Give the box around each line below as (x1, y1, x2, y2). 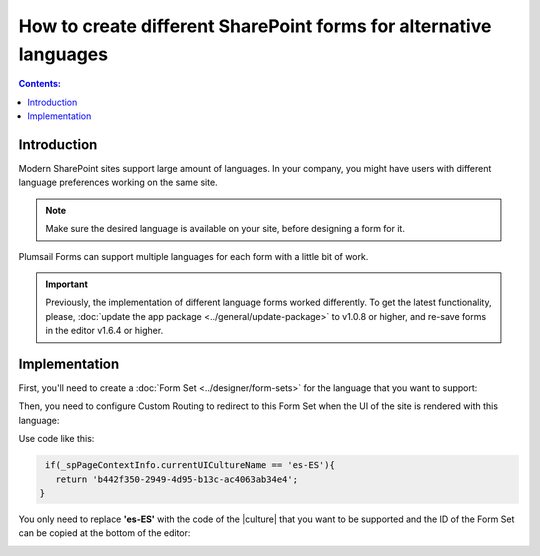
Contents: (18, 78, 62, 90)
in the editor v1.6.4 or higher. (45, 325, 164, 337)
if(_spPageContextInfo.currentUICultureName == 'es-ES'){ (45, 460, 335, 471)
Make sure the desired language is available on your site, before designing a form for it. (45, 223, 405, 235)
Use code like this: (18, 433, 95, 445)
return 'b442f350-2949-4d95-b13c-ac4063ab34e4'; (55, 473, 299, 485)
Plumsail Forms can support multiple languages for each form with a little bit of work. (18, 250, 369, 262)
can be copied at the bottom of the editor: (18, 527, 191, 539)
